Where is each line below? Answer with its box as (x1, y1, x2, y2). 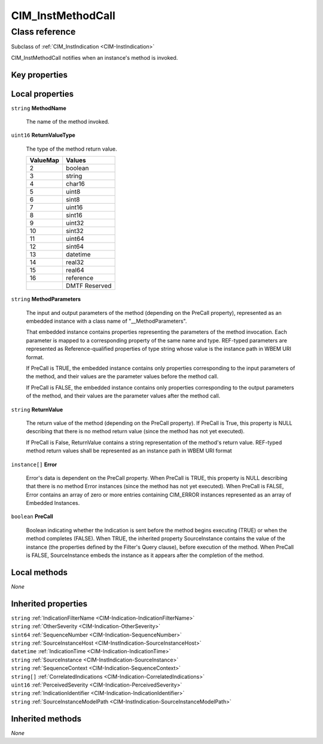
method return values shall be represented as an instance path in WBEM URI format (26, 447, 233, 454)
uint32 (66, 219, 84, 227)
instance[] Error (11, 461, 57, 468)
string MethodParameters (11, 296, 81, 303)
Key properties (11, 69, 68, 80)
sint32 (66, 227, 84, 235)
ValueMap (29, 156, 60, 164)
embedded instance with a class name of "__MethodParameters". (26, 317, 187, 325)
